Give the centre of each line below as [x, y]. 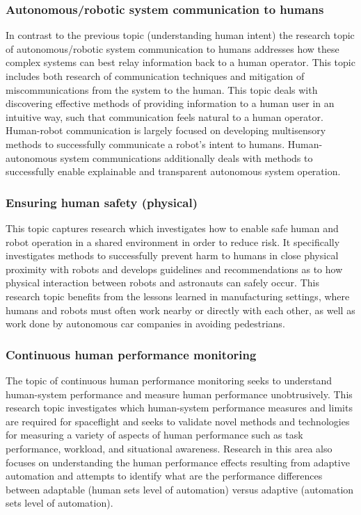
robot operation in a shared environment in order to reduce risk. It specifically [173, 242]
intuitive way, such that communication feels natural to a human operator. [165, 116]
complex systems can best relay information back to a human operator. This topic [180, 62]
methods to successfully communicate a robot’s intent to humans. [145, 144]
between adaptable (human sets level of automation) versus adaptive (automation [180, 489]
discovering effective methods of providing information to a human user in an [170, 103]
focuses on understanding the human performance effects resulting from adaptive [178, 462]
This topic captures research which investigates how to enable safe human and [172, 228]
